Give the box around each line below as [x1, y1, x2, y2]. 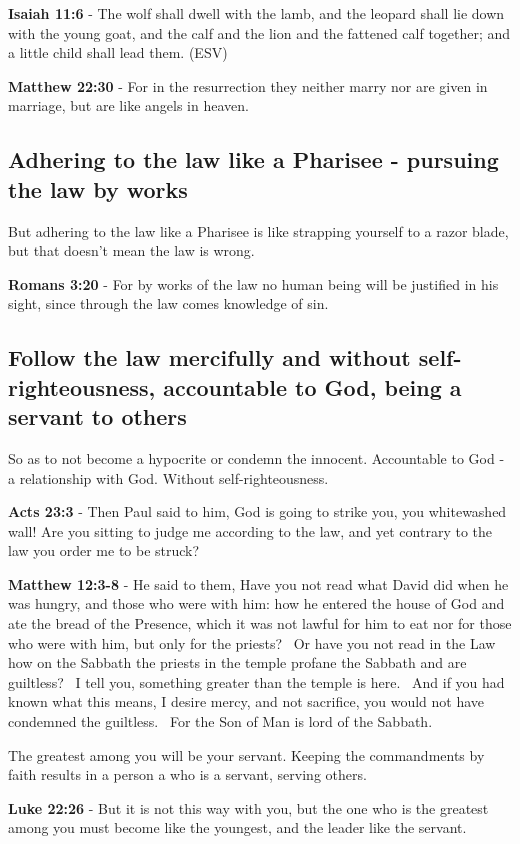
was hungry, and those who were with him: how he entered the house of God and [8, 593, 505, 614]
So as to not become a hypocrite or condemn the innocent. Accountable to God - [8, 447, 505, 468]
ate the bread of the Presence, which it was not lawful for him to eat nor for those [8, 613, 512, 634]
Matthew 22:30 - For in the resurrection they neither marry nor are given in [8, 75, 488, 96]
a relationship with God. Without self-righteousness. [8, 467, 329, 488]
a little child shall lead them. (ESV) [8, 42, 228, 63]
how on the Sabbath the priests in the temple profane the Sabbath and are [8, 652, 467, 673]
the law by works [8, 173, 188, 204]
